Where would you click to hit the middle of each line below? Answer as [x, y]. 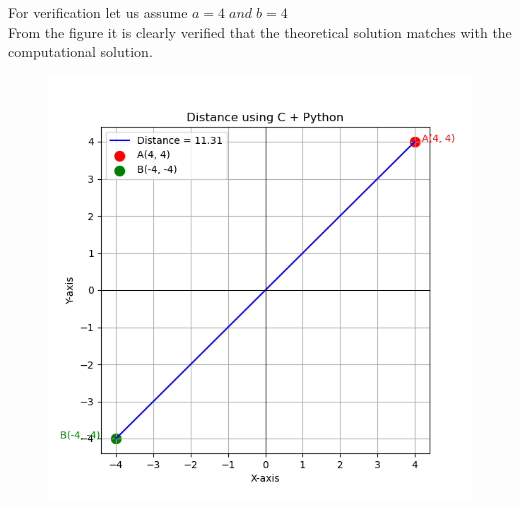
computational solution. [80, 51]
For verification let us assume [98, 12]
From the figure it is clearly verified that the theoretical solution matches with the [260, 31]
